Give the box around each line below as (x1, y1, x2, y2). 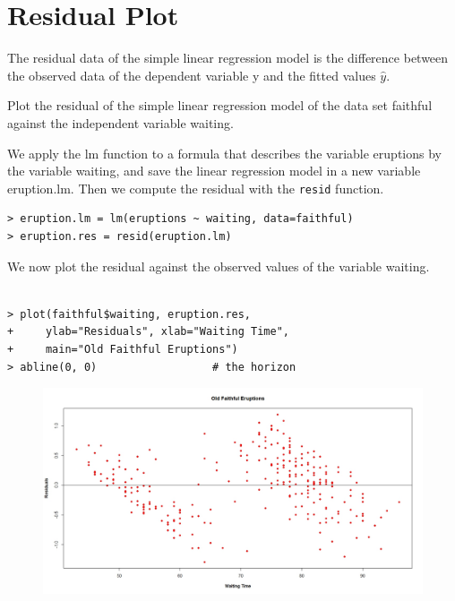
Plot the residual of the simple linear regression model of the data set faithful (7, 96, 433, 115)
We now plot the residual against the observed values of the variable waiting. (7, 256, 430, 275)
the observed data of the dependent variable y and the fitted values (7, 65, 376, 84)
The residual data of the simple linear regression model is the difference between (7, 48, 449, 67)
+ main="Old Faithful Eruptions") (7, 342, 238, 356)
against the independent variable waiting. (7, 113, 234, 132)
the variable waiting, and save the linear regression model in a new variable (7, 161, 421, 180)
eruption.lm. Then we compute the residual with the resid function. (7, 178, 384, 197)
